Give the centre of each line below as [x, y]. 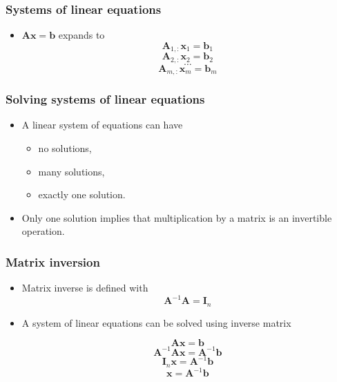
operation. [43, 231]
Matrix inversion [53, 261]
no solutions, [65, 147]
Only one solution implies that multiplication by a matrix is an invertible [177, 217]
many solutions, [71, 171]
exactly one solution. [82, 194]
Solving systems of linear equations [105, 99]
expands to [81, 35]
